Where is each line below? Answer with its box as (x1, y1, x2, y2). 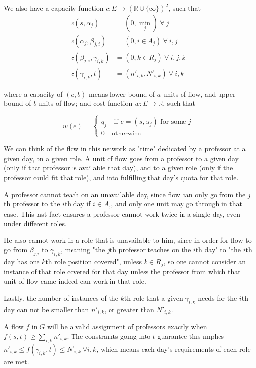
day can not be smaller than (4, 304, 89, 314)
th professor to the (4, 199, 60, 209)
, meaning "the (61, 244, 105, 255)
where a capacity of (4, 88, 63, 99)
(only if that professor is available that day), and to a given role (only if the (4, 163, 233, 173)
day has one (4, 256, 40, 267)
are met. (4, 356, 29, 366)
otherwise (111, 130, 141, 137)
